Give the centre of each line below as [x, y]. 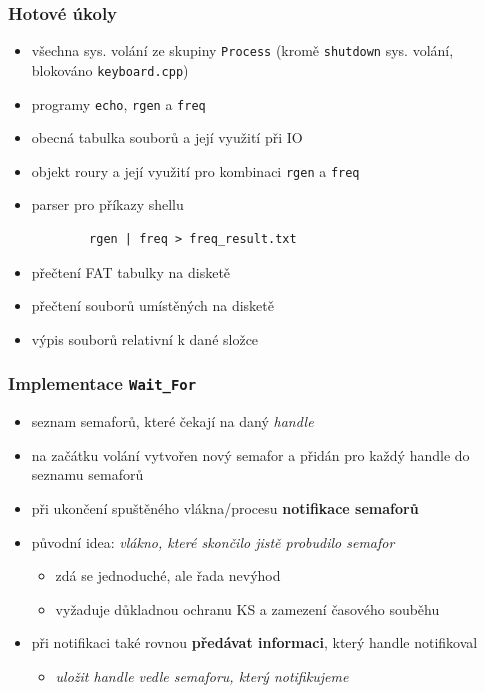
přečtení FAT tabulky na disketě [131, 271]
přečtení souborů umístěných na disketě [152, 305]
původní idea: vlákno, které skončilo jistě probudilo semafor [213, 541]
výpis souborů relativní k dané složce [145, 338]
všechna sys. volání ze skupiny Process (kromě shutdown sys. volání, [242, 50]
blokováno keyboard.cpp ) [110, 69]
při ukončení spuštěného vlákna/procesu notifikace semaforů [225, 507]
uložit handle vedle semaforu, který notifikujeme [202, 675]
